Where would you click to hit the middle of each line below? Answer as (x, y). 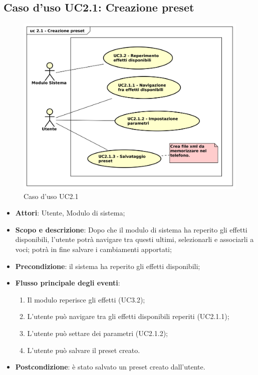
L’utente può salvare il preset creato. (84, 350)
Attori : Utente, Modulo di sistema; (70, 213)
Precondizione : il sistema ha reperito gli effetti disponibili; (108, 266)
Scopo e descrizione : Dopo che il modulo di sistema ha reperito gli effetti (131, 229)
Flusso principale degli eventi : (68, 283)
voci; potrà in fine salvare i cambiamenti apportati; (93, 249)
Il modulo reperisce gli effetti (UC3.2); (86, 299)
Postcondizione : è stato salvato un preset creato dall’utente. (110, 367)
